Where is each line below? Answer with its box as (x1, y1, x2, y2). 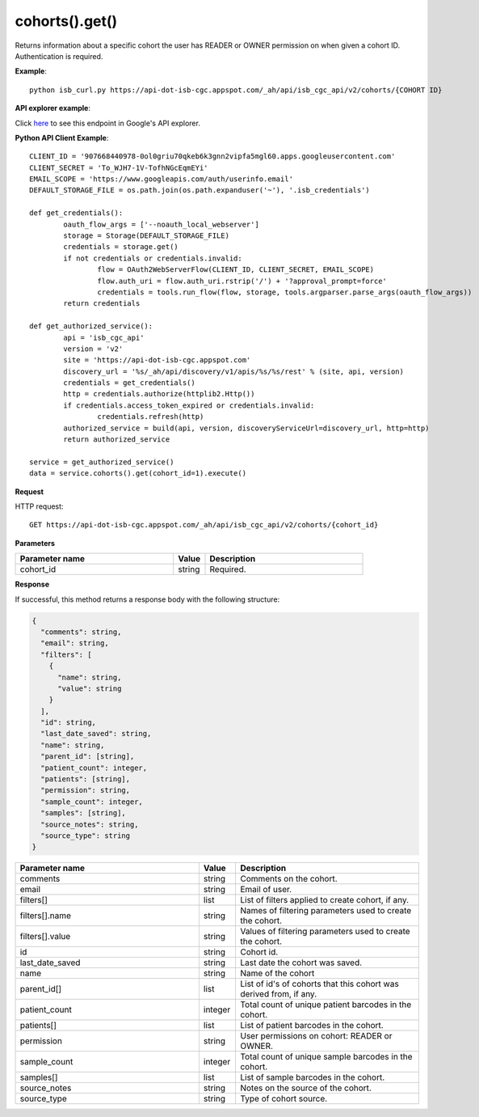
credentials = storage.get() (63, 243, 179, 252)
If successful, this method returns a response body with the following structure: (15, 594, 280, 604)
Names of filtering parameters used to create (239, 905, 412, 916)
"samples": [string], (40, 809, 127, 818)
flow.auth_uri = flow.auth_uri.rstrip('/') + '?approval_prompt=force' (97, 276, 388, 286)
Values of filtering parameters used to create (239, 926, 411, 937)
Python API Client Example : (15, 133, 109, 142)
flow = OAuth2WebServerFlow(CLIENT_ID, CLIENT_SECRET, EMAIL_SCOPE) (97, 265, 375, 274)
